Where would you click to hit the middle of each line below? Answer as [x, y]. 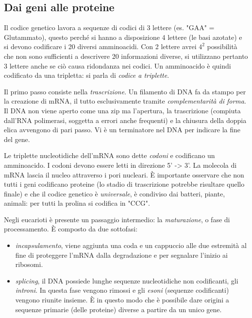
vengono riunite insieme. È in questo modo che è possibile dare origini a [122, 300]
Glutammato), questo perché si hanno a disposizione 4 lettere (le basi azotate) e [123, 37]
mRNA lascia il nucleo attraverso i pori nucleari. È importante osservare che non [124, 174]
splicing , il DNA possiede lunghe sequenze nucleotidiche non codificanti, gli [127, 280]
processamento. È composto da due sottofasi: [71, 229]
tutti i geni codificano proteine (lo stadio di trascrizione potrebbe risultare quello [124, 184]
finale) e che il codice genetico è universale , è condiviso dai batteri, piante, [115, 193]
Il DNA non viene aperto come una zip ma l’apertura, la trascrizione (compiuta [122, 110]
